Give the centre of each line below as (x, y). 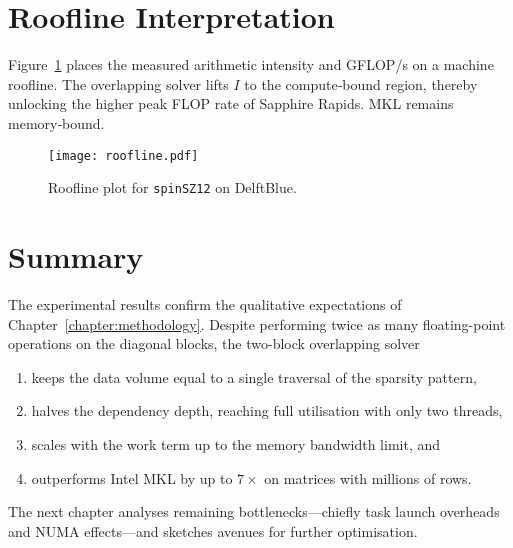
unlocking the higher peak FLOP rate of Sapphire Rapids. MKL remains (231, 103)
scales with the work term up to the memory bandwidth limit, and (236, 443)
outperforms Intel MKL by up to (132, 477)
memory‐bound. (56, 122)
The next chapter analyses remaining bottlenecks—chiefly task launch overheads (254, 511)
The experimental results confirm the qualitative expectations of (205, 303)
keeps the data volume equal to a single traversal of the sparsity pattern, (254, 376)
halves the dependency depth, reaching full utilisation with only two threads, (267, 410)
